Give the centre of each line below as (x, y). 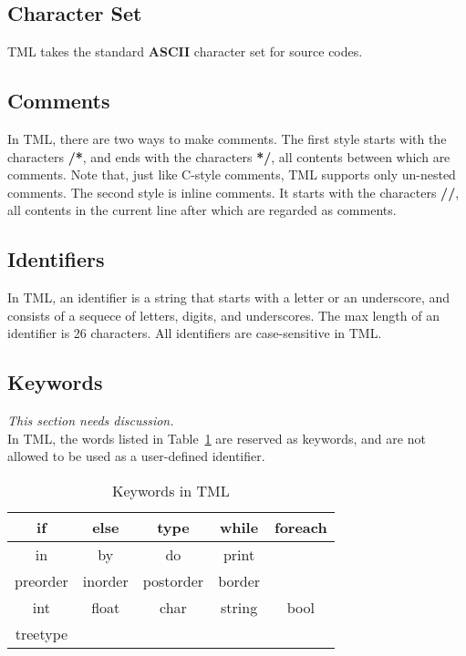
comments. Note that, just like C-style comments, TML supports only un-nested (232, 174)
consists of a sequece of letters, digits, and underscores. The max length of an (223, 315)
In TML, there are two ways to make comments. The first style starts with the (227, 138)
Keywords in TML (171, 490)
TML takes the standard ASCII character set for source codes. (185, 51)
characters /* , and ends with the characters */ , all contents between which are (229, 156)
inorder (105, 580)
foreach (301, 527)
